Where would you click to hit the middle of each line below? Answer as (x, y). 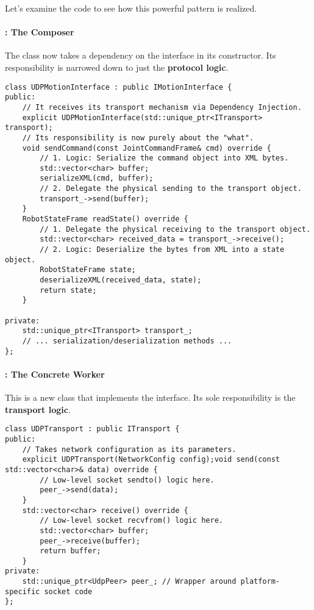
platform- (260, 582)
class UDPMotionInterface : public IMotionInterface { (119, 87)
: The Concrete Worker (55, 374)
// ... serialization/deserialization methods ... (127, 341)
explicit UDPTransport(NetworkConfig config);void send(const (151, 460)
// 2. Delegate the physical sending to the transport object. (171, 189)
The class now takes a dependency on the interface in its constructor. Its (141, 55)
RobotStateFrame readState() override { (105, 219)
